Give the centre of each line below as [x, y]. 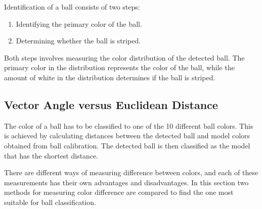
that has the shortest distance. [51, 155]
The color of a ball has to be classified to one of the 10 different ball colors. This [129, 125]
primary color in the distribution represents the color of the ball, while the [119, 67]
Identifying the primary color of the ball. [79, 23]
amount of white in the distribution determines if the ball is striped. [110, 77]
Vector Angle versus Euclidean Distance [111, 104]
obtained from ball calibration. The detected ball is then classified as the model [127, 145]
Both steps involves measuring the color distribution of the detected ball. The [124, 57]
